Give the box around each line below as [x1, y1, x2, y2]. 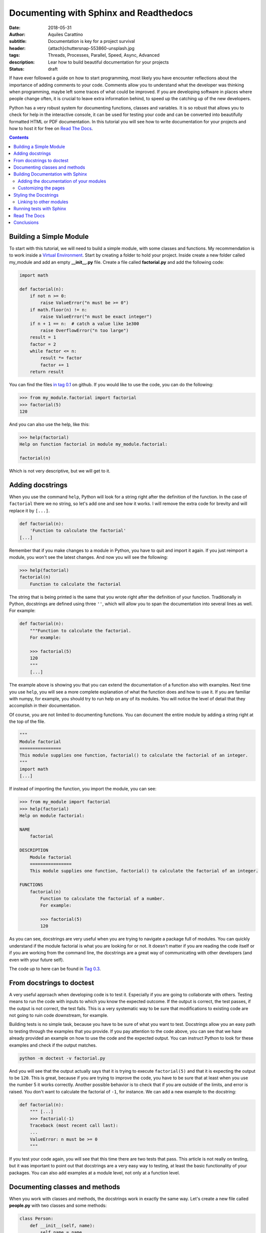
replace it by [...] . [9, 508, 50, 513]
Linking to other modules [18, 199, 68, 205]
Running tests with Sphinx [13, 206, 66, 212]
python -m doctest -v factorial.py [19, 1055, 105, 1061]
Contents [9, 135, 29, 141]
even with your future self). [9, 957, 64, 963]
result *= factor [40, 355, 82, 361]
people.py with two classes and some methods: [9, 1202, 107, 1208]
